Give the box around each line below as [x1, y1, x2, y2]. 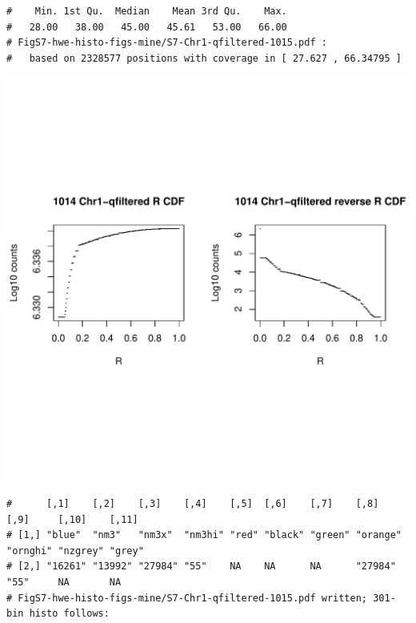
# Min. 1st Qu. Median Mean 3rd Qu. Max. [6, 6, 287, 17]
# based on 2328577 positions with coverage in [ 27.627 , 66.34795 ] [6, 52, 402, 64]
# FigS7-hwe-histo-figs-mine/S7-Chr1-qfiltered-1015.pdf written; [6, 592, 368, 604]
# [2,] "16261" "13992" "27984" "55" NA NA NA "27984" [6, 561, 396, 573]
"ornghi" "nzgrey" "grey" [6, 545, 144, 557]
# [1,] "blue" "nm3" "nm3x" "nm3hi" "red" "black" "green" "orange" [6, 529, 402, 541]
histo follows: [29, 608, 110, 620]
